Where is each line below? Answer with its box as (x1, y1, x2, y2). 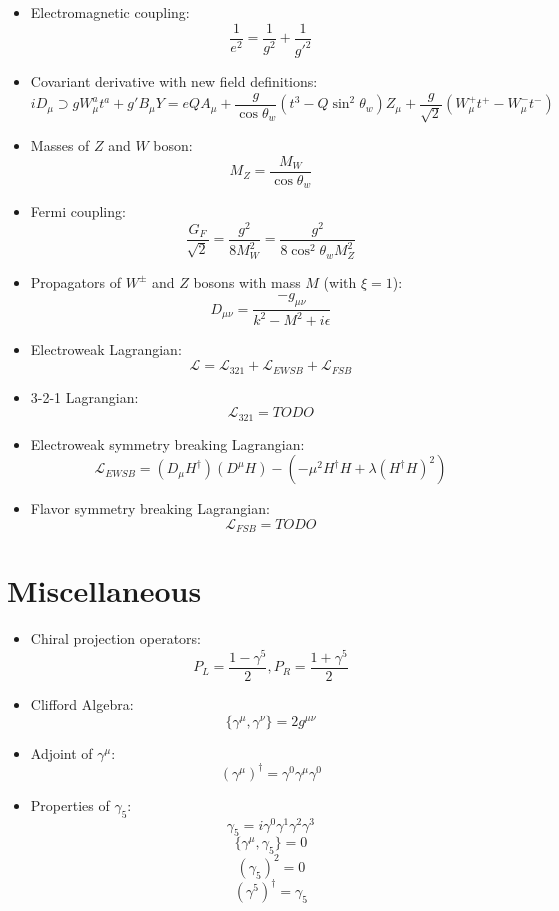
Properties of (30, 794, 110, 815)
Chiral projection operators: (30, 628, 202, 649)
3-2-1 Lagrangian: (30, 386, 139, 407)
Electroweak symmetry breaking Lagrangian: (30, 433, 305, 454)
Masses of (30, 135, 90, 156)
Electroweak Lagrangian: (30, 339, 182, 360)
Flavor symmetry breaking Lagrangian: (30, 498, 270, 519)
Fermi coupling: (30, 201, 126, 222)
